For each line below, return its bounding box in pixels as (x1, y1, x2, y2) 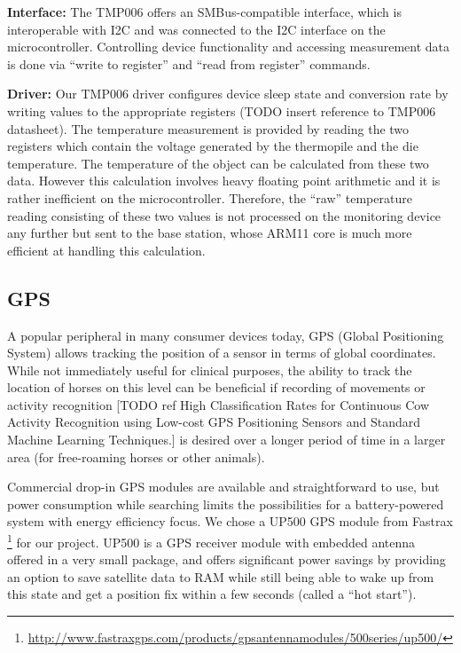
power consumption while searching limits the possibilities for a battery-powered (7, 494, 444, 513)
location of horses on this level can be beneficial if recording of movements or (7, 378, 426, 397)
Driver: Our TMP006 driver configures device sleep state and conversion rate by (7, 84, 449, 103)
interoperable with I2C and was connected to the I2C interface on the (7, 20, 386, 38)
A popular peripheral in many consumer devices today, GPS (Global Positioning (7, 326, 444, 344)
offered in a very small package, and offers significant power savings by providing (7, 550, 446, 569)
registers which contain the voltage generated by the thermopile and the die (7, 137, 418, 155)
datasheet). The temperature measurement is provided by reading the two (7, 119, 410, 138)
